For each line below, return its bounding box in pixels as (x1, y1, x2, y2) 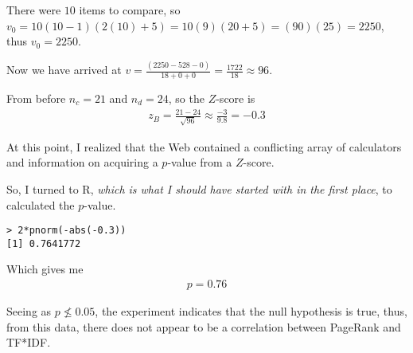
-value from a (167, 154, 232, 171)
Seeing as (6, 303, 52, 320)
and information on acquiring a (6, 154, 158, 171)
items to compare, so (79, 2, 181, 18)
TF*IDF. (6, 334, 51, 351)
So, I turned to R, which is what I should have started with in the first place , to (6, 180, 392, 197)
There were (6, 2, 61, 18)
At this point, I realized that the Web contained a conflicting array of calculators (6, 138, 402, 155)
